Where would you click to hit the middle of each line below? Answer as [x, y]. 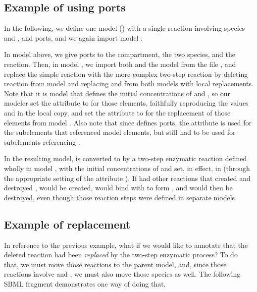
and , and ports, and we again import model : [74, 37]
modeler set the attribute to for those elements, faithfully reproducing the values [126, 103]
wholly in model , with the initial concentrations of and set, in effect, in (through [127, 168]
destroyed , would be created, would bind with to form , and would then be [118, 188]
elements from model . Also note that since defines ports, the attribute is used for [128, 122]
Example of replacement [67, 224]
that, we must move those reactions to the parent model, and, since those [115, 264]
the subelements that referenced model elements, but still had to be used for [120, 132]
